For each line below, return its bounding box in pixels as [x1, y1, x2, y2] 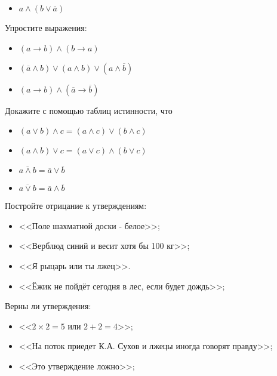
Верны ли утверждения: [5, 300, 91, 312]
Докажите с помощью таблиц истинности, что [5, 104, 173, 116]
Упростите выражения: [5, 21, 87, 33]
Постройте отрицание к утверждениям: [5, 199, 147, 212]
